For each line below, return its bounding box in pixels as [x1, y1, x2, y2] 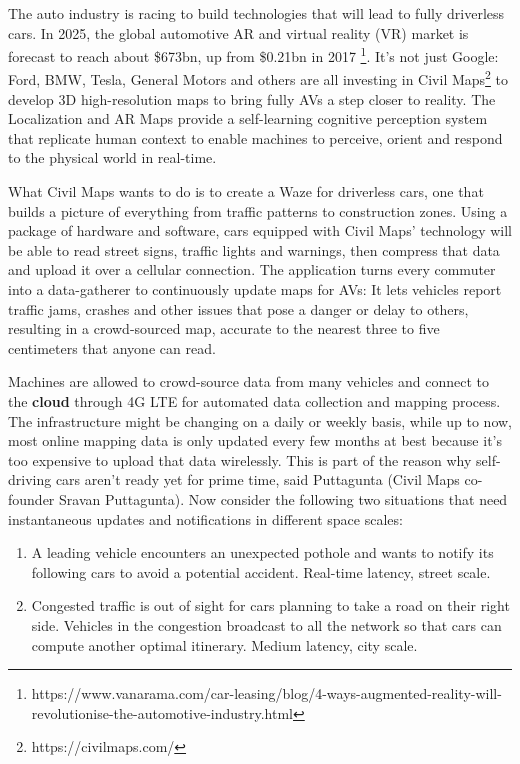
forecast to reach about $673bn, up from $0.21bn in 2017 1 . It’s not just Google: [8, 43, 499, 66]
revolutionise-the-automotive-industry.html [31, 702, 294, 723]
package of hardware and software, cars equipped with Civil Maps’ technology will [8, 220, 513, 241]
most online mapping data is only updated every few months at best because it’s [8, 430, 502, 451]
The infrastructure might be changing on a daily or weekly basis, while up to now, [8, 410, 513, 431]
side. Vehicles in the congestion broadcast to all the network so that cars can [31, 614, 502, 635]
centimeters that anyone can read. [8, 337, 216, 358]
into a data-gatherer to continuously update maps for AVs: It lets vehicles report [8, 279, 502, 300]
